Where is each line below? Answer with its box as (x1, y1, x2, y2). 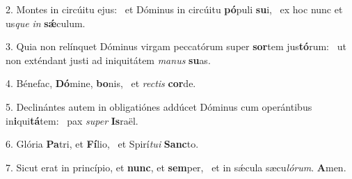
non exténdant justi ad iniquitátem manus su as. (6, 52, 211, 67)
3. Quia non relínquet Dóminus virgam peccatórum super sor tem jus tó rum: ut (6, 39, 346, 54)
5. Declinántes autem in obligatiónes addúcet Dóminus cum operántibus (6, 99, 312, 114)
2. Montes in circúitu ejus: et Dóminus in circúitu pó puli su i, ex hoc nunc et (6, 2, 343, 16)
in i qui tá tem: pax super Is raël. (6, 113, 138, 127)
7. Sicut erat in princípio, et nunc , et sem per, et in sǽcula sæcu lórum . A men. (6, 159, 346, 174)
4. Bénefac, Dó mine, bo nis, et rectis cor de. (6, 76, 196, 91)
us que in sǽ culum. (6, 15, 86, 30)
